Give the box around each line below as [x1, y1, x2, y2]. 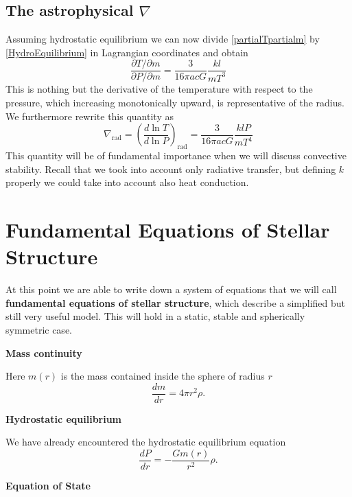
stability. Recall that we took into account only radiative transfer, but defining [5, 161, 336, 176]
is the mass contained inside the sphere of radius [60, 369, 265, 383]
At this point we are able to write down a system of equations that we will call [5, 282, 337, 297]
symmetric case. [5, 322, 72, 336]
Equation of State [5, 478, 91, 492]
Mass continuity [5, 345, 82, 360]
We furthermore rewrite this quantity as [5, 108, 174, 123]
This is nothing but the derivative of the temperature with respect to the [5, 82, 313, 96]
